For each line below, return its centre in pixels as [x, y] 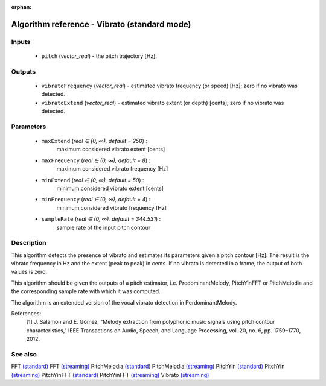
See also [24, 354]
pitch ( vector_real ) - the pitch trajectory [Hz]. [99, 56]
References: [26, 314]
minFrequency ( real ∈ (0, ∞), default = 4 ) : [96, 200]
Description [29, 243]
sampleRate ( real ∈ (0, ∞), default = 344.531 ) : [101, 219]
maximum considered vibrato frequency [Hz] [112, 169]
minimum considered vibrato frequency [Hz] [112, 207]
